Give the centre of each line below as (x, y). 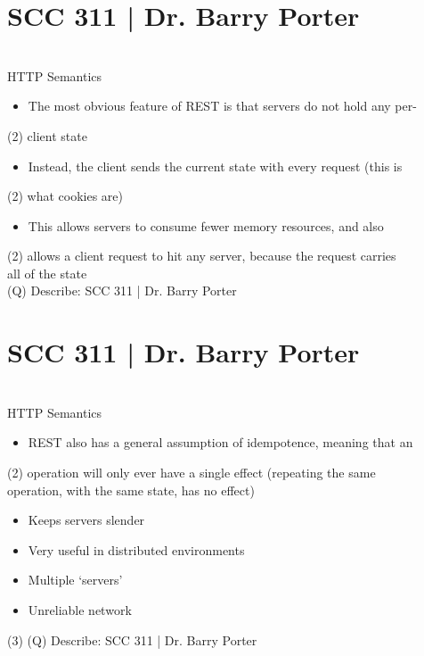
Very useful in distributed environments (136, 549)
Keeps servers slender (86, 520)
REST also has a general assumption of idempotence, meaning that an (220, 442)
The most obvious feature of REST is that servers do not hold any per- (222, 106)
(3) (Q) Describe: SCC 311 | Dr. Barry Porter (132, 639)
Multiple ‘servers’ (75, 580)
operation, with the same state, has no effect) (131, 490)
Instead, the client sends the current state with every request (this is (215, 166)
